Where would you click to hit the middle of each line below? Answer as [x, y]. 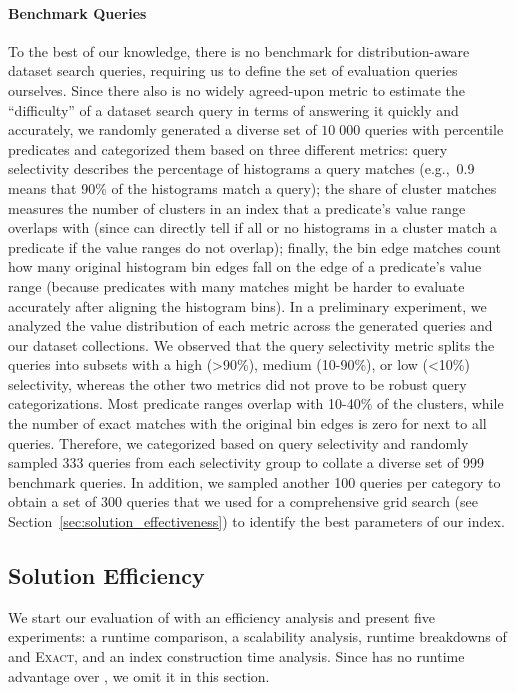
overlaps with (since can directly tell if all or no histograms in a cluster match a [252, 227]
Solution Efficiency [106, 575]
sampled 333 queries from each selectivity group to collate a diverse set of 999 [246, 462]
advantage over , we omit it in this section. [139, 675]
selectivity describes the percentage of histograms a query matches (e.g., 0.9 [241, 168]
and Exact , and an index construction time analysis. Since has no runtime [236, 656]
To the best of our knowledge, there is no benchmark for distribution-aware [239, 50]
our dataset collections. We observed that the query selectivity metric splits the [251, 344]
